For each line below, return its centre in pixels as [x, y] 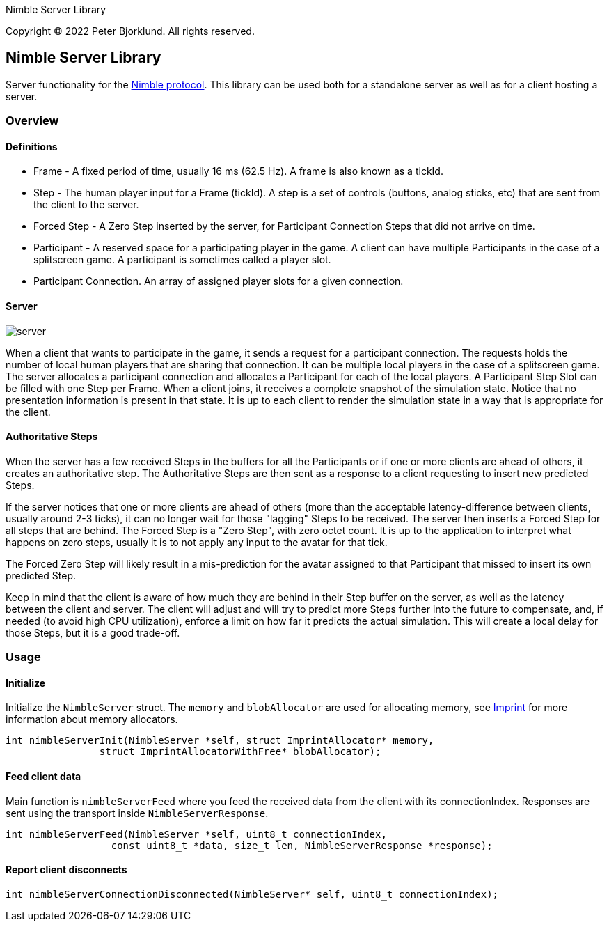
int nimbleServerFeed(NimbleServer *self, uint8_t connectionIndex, [196, 834]
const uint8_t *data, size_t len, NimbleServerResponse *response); [302, 845]
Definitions [32, 146]
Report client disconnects [66, 870]
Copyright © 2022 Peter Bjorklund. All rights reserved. [130, 31]
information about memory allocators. [92, 719]
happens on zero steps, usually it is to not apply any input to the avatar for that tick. [197, 542]
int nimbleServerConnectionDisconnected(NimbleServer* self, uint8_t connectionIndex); [252, 894]
